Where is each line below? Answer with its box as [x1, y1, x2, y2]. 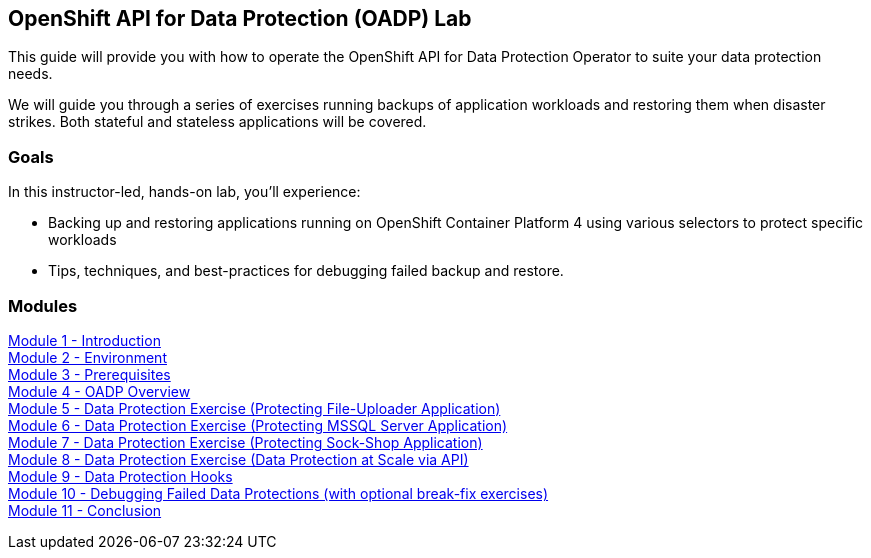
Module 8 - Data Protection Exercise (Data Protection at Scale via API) [8, 450, 469, 468]
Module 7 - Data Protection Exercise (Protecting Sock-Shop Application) [8, 433, 483, 451]
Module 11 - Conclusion [8, 501, 162, 519]
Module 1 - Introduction [8, 331, 161, 349]
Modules [8, 295, 78, 316]
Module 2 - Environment [8, 348, 167, 366]
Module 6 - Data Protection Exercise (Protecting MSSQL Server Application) [8, 416, 508, 434]
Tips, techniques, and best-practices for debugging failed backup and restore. [48, 262, 564, 280]
